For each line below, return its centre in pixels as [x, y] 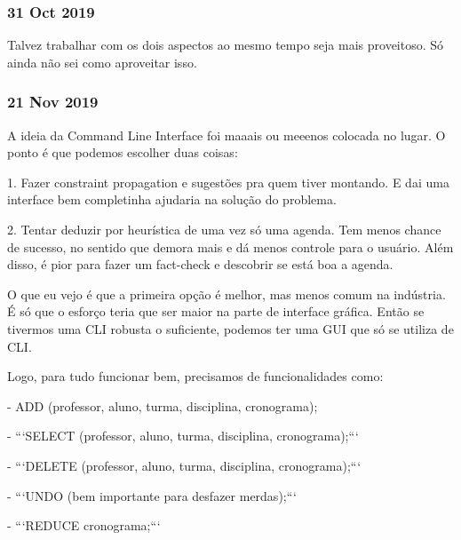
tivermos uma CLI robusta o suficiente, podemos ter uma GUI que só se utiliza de [230, 328]
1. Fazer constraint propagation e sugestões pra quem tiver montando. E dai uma [228, 182]
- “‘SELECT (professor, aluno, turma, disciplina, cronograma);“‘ [183, 436]
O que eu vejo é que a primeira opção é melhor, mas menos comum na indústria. [227, 294]
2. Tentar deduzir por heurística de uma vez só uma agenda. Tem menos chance [224, 229]
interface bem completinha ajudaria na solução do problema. [172, 199]
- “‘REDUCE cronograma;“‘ [84, 525]
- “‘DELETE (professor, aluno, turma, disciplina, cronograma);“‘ [184, 465]
